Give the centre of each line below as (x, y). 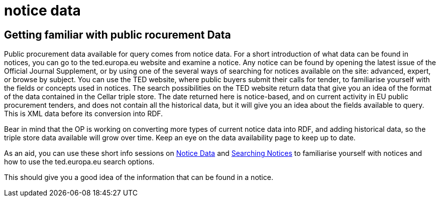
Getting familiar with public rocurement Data (118, 35)
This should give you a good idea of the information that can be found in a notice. (139, 177)
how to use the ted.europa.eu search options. (79, 162)
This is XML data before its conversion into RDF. (84, 114)
